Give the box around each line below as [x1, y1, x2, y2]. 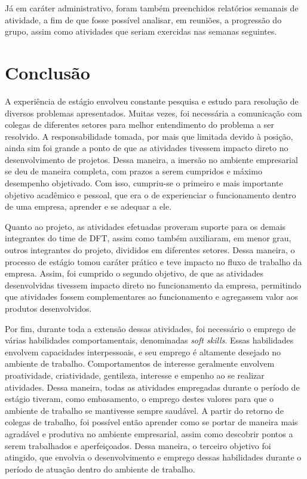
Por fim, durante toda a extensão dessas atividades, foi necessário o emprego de [5, 322, 296, 334]
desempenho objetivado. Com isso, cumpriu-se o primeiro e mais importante [5, 177, 283, 189]
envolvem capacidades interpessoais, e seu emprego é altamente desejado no [5, 345, 281, 358]
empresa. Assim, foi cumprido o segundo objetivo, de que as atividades [5, 267, 263, 280]
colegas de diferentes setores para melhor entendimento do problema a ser [5, 118, 274, 131]
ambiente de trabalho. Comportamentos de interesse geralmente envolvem [5, 357, 275, 370]
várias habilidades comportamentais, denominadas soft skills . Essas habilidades [5, 334, 294, 346]
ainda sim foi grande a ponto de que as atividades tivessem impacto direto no [5, 142, 288, 154]
